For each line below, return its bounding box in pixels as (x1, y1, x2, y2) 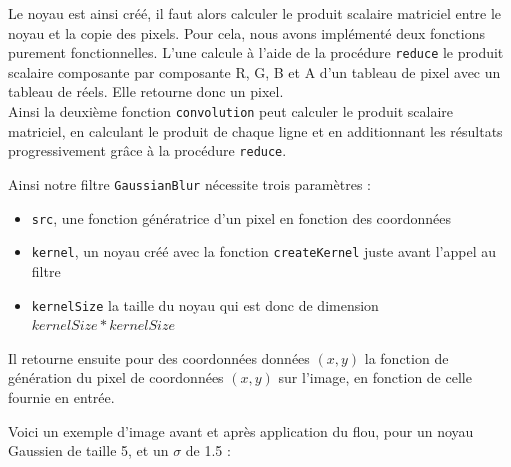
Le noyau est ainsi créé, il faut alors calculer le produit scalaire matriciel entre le (8, 3, 502, 23)
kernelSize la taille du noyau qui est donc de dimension (31, 294, 379, 315)
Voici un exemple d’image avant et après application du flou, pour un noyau (8, 420, 474, 441)
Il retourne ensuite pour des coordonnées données (8, 347, 310, 368)
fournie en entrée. (8, 386, 115, 407)
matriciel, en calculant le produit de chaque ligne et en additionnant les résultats (8, 120, 503, 141)
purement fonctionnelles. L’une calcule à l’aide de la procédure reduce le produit (8, 42, 504, 63)
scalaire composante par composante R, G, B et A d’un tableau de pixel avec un (8, 61, 501, 82)
